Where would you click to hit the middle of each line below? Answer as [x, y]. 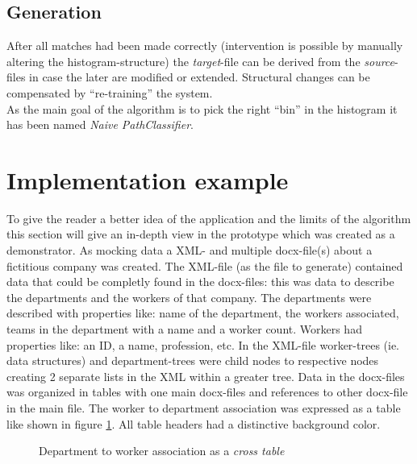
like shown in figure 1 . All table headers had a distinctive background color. [194, 423]
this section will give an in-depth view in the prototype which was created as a [201, 234]
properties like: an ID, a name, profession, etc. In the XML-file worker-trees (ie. [203, 344]
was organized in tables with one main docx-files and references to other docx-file [207, 392]
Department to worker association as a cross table [162, 451]
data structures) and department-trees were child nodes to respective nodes [193, 360]
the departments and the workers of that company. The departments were [189, 297]
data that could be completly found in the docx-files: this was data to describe [200, 282]
